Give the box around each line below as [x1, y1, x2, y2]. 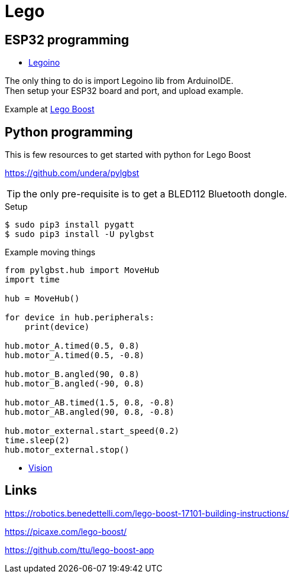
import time [5, 275, 60, 285]
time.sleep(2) [5, 436, 70, 446]
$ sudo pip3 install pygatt [5, 220, 135, 230]
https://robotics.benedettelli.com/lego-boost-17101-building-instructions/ [5, 508, 289, 518]
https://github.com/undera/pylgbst [5, 168, 140, 178]
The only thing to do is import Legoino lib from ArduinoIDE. [5, 76, 234, 86]
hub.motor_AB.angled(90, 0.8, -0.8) [5, 407, 175, 417]
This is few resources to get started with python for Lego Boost [5, 150, 251, 160]
